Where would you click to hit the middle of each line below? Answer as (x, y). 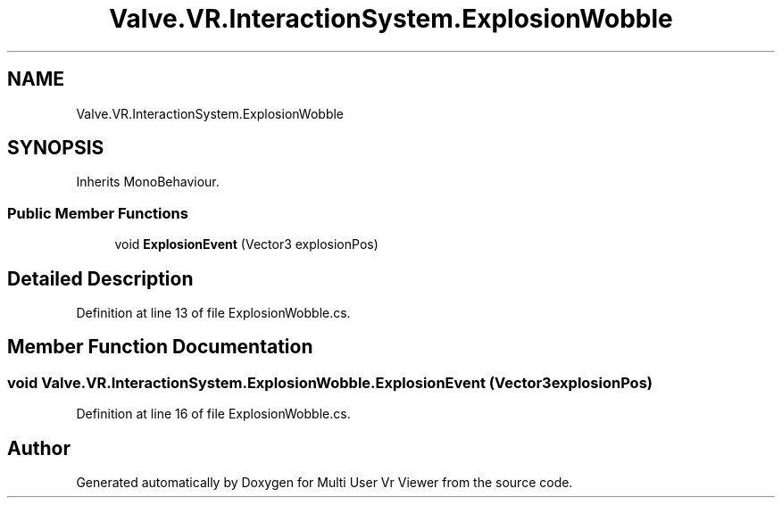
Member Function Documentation (160, 347)
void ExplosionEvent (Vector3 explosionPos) (246, 244)
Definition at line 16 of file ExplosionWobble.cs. (213, 414)
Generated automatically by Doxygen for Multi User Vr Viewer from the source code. (324, 483)
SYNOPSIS (56, 148)
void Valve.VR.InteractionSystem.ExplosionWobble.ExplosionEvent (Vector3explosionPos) (330, 382)
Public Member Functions (98, 213)
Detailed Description (100, 278)
